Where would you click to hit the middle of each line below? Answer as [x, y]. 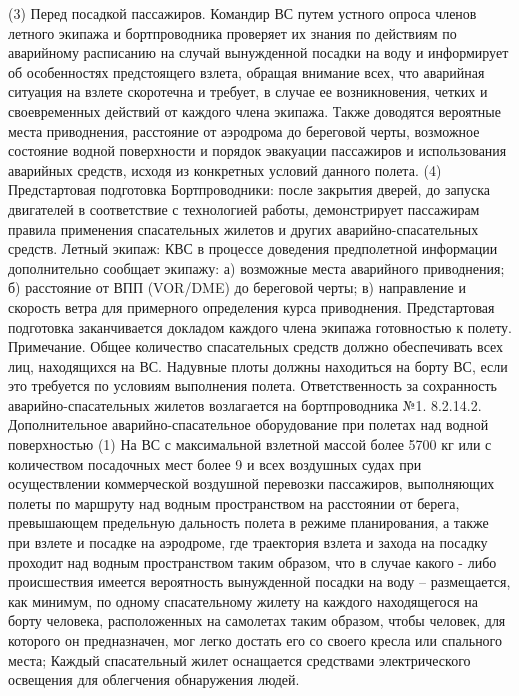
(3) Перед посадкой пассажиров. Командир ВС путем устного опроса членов [242, 13]
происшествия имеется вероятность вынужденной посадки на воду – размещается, [259, 581]
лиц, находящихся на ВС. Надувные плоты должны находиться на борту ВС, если [258, 365]
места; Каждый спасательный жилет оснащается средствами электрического [239, 659]
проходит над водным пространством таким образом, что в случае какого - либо [252, 561]
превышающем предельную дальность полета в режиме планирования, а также [248, 522]
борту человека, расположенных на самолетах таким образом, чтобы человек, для [257, 620]
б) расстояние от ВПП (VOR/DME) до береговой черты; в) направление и [237, 287]
